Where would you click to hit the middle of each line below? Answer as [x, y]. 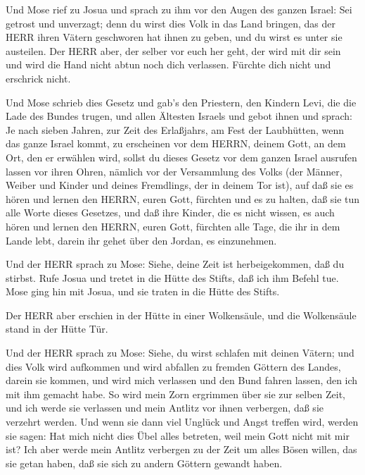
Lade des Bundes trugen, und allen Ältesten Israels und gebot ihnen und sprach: [179, 116]
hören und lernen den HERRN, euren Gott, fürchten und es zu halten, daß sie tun [183, 198]
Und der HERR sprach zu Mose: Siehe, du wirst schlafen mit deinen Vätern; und [180, 353]
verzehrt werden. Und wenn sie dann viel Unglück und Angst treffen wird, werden [182, 422]
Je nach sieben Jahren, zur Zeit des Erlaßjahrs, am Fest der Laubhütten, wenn [175, 129]
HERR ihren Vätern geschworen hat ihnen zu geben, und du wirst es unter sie [174, 37]
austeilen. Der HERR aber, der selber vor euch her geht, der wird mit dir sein [173, 50]
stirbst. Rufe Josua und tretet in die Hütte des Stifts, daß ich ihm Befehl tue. [172, 277]
